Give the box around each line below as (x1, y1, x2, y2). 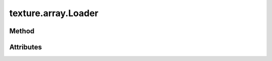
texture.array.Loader (9, 8, 99, 19)
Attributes (9, 43, 42, 51)
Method (9, 27, 35, 35)
